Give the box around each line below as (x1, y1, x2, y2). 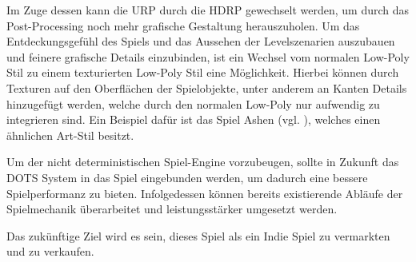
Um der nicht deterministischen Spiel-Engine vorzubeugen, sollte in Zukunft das (6, 153, 399, 170)
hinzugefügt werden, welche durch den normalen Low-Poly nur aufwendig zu (6, 95, 380, 112)
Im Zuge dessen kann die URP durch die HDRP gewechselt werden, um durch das (6, 2, 410, 18)
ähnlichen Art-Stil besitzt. (6, 126, 134, 143)
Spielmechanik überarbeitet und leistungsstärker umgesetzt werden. (6, 200, 338, 217)
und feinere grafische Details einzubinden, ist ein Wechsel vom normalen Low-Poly (6, 48, 410, 65)
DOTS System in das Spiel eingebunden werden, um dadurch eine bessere (6, 169, 368, 185)
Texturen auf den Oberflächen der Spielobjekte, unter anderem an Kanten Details (6, 79, 407, 96)
